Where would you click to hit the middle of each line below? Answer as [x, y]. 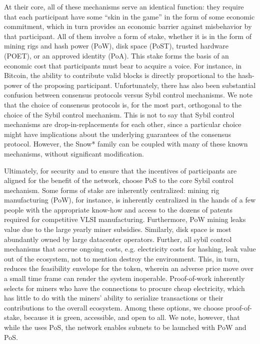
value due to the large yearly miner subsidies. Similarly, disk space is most [118, 229]
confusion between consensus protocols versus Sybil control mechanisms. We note [128, 95]
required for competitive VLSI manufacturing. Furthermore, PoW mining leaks [125, 219]
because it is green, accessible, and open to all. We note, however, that [132, 317]
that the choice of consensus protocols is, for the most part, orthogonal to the [123, 104]
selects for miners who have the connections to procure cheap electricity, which [124, 288]
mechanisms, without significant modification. [74, 153]
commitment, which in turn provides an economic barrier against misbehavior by [128, 26]
